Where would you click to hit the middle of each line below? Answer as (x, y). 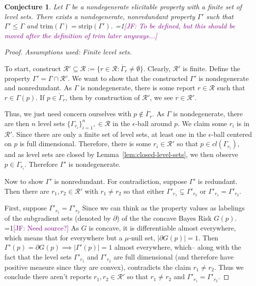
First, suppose (26, 208)
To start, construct (33, 68)
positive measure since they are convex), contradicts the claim (98, 267)
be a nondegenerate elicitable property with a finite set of (157, 6)
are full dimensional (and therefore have (174, 256)
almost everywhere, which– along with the (178, 247)
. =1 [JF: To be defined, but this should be (173, 26)
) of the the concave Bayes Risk (164, 218)
